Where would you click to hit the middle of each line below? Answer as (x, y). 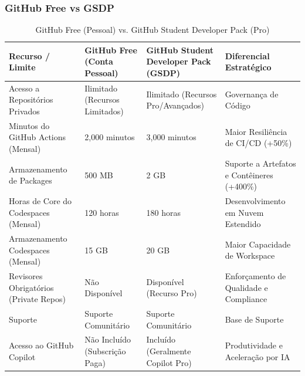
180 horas (163, 212)
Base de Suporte (254, 319)
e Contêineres (249, 175)
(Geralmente (169, 351)
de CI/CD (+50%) (258, 143)
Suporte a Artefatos (260, 163)
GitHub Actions (38, 137)
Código (238, 105)
